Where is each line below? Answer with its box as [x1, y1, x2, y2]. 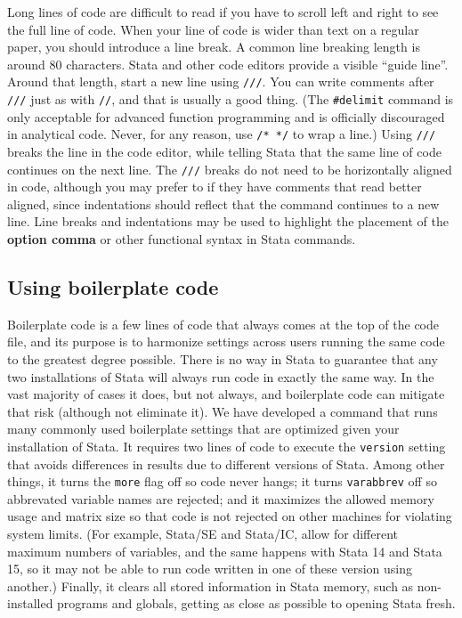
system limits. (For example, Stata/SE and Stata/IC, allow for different [7, 524, 399, 543]
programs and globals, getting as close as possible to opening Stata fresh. [57, 594, 456, 613]
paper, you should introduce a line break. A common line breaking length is [7, 37, 420, 56]
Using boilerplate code [7, 272, 219, 300]
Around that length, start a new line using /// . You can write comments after [7, 72, 434, 91]
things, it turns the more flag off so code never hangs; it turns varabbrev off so [7, 472, 437, 491]
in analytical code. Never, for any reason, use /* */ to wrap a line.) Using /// [7, 125, 436, 143]
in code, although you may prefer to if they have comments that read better [7, 177, 422, 196]
